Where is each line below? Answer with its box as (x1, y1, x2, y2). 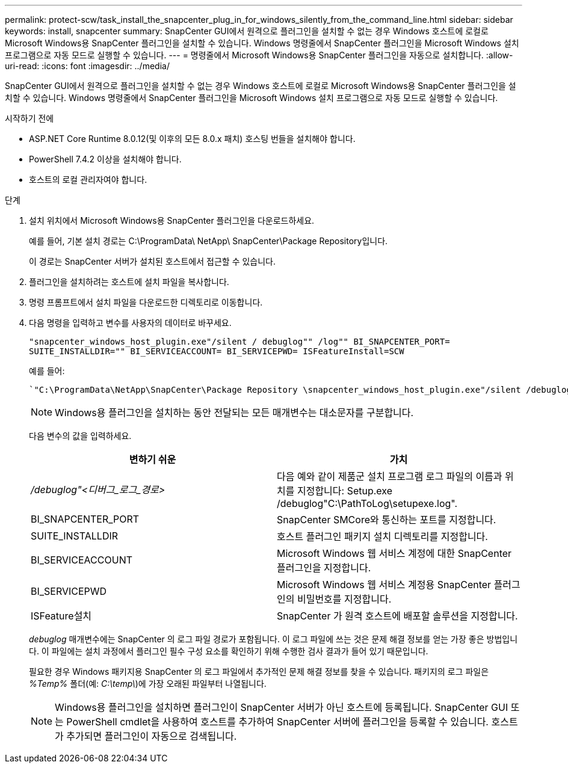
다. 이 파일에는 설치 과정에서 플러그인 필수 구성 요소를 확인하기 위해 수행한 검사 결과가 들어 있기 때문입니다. (29, 646, 428, 656)
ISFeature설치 (31, 610, 92, 622)
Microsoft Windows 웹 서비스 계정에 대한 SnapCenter (277, 547, 512, 559)
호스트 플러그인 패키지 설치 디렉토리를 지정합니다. (277, 530, 488, 542)
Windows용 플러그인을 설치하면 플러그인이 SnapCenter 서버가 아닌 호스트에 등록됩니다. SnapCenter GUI (55, 701, 508, 713)
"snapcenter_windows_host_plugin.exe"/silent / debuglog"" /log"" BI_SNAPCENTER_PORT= (29, 337, 450, 346)
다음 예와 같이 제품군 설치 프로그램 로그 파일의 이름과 (277, 470, 502, 482)
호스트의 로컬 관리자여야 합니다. (29, 174, 147, 185)
